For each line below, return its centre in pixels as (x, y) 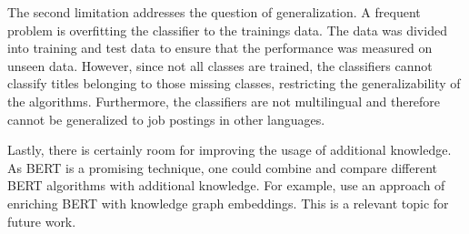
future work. (42, 221)
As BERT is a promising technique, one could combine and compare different (223, 167)
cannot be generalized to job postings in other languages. (166, 119)
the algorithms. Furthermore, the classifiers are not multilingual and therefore (224, 101)
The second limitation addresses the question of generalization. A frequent (214, 12)
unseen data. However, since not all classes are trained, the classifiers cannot (220, 65)
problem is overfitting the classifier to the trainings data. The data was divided (227, 30)
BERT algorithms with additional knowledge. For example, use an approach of (226, 185)
